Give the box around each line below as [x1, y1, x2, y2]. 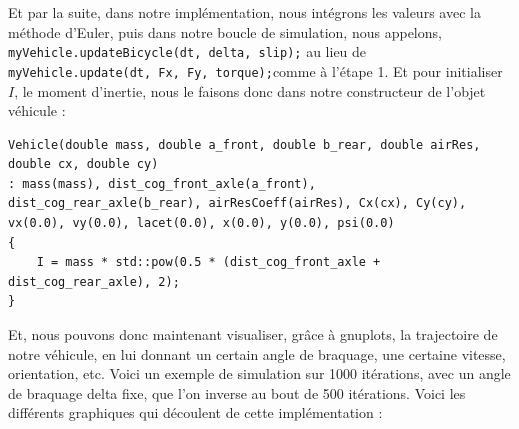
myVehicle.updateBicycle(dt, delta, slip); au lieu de [8, 41, 367, 62]
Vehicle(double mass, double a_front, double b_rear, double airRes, [8, 137, 481, 152]
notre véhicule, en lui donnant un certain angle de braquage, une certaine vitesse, [8, 343, 506, 364]
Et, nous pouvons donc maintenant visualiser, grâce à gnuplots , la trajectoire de [8, 324, 498, 345]
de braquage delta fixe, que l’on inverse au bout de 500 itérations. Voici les [8, 382, 466, 403]
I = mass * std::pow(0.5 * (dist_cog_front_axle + [36, 255, 381, 270]
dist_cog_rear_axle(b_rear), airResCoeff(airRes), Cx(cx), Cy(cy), [8, 196, 467, 211]
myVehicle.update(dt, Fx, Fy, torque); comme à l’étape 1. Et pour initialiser [8, 60, 503, 81]
